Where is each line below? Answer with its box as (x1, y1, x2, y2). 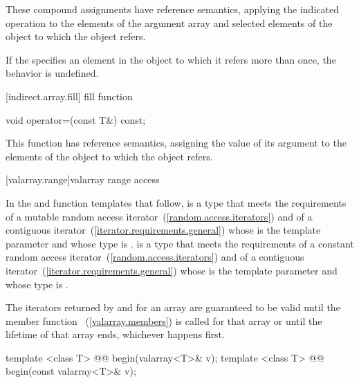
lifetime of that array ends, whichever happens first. (6, 327, 225, 342)
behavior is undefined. (6, 66, 99, 80)
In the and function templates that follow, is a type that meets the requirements (6, 195, 347, 209)
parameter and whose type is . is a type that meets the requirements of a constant (6, 236, 354, 250)
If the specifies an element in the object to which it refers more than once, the (6, 52, 336, 66)
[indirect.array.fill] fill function (6, 88, 133, 103)
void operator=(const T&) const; (6, 112, 146, 127)
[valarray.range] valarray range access (6, 172, 160, 187)
